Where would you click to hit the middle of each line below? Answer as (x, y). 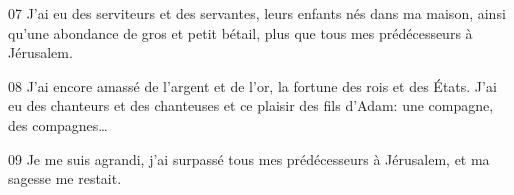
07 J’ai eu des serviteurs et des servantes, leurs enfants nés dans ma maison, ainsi (257, 13)
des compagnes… (58, 124)
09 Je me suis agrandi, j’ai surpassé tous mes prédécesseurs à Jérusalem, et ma (249, 158)
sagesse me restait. (65, 178)
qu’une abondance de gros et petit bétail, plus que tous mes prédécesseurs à (240, 32)
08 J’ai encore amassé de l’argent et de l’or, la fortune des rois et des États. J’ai (252, 85)
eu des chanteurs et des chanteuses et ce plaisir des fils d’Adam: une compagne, (251, 105)
